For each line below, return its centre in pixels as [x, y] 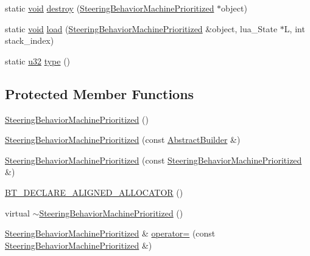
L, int [294, 28]
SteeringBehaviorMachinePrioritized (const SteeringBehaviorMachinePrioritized [153, 160]
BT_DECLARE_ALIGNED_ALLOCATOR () [94, 192]
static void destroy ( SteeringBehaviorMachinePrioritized [110, 8]
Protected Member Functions [100, 93]
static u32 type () [38, 61]
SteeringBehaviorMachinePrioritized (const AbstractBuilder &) [123, 140]
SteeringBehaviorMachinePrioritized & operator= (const [110, 233]
